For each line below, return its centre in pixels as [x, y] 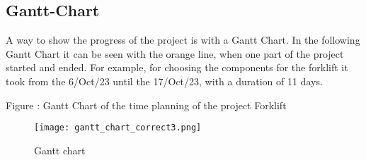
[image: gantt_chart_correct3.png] [118, 128]
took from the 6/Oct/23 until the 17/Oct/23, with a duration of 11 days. [164, 81]
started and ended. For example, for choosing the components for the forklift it [177, 67]
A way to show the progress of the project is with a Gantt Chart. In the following [183, 40]
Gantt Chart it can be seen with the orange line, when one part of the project [175, 53]
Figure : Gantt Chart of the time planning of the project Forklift [146, 105]
